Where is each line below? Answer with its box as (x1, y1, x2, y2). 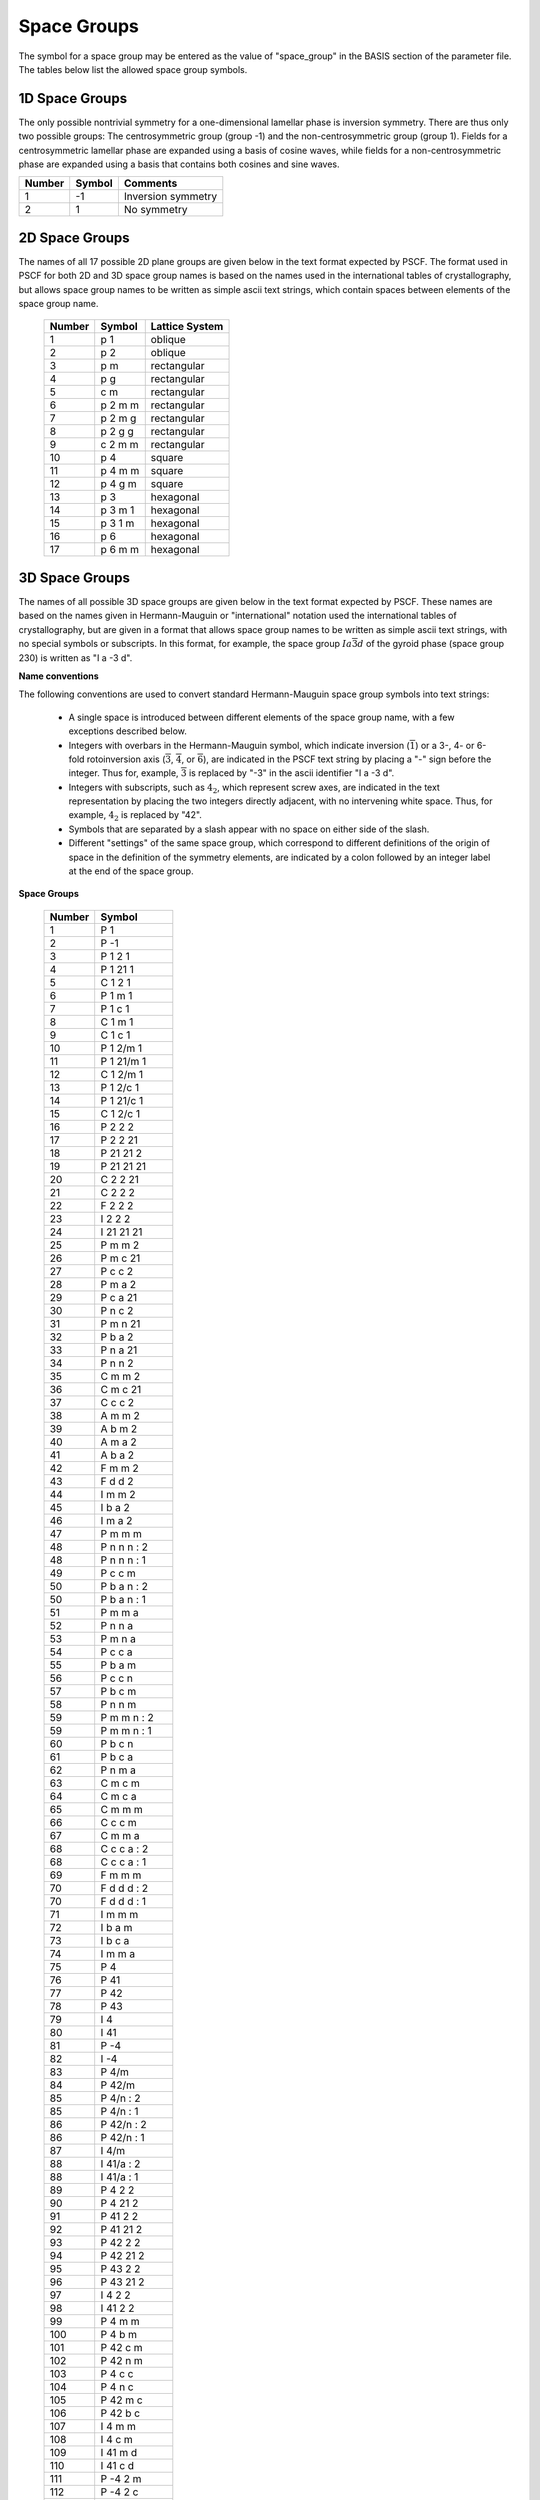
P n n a (100, 1618, 134, 1632)
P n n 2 (100, 1356, 134, 1370)
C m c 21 (100, 1382, 142, 1396)
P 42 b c (100, 2406, 140, 2420)
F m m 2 (100, 1461, 139, 1475)
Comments (123, 176, 178, 190)
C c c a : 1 (100, 1855, 147, 1869)
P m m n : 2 (100, 1710, 154, 1724)
